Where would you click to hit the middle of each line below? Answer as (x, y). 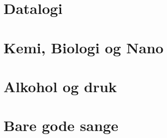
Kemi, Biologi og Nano (83, 47)
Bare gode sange (61, 125)
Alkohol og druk (60, 86)
